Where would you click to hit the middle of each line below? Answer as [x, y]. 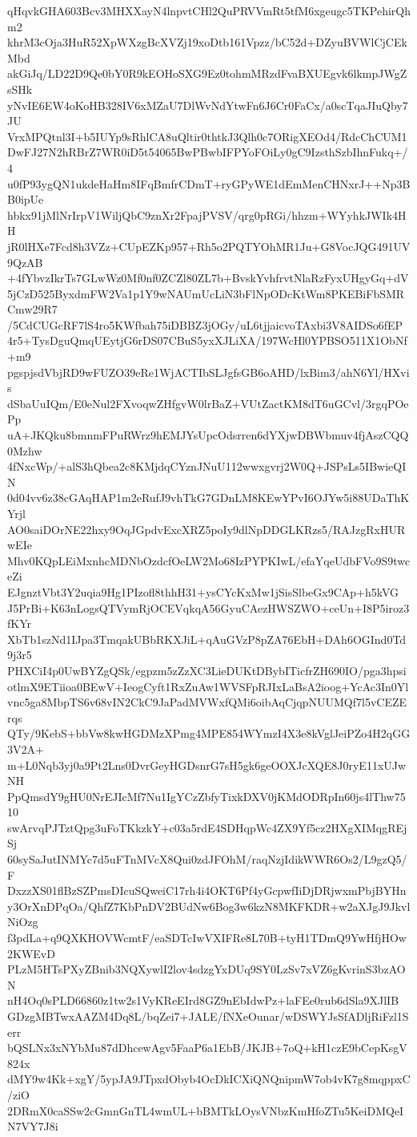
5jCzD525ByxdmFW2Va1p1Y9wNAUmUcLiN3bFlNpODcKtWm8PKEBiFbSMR [206, 293]
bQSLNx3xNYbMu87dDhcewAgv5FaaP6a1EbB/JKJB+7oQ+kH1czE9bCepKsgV [207, 1048]
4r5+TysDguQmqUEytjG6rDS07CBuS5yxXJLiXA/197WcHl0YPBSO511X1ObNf [207, 340]
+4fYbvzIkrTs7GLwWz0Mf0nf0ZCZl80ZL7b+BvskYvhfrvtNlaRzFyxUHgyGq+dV [208, 278]
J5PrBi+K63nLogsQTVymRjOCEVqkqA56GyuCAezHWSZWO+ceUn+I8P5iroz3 [208, 607]
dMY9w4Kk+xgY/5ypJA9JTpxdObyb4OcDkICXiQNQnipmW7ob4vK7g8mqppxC [209, 1079]
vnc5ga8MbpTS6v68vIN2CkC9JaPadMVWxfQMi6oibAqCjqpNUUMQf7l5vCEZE [207, 702]
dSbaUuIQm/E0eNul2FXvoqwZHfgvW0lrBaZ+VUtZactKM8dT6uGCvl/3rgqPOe [208, 403]
